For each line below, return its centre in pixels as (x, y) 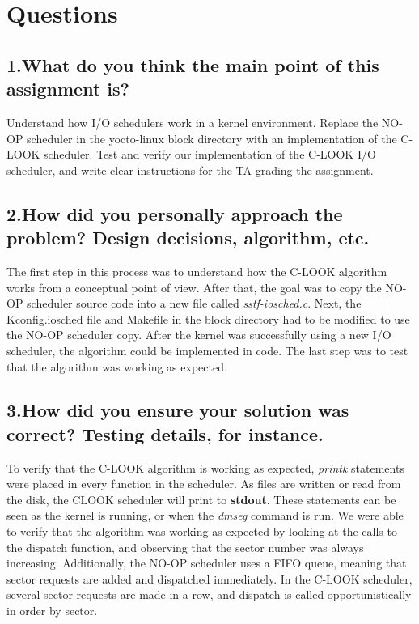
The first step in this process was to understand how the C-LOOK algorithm (197, 271)
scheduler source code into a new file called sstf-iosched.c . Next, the (194, 303)
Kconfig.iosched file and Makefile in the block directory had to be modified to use (208, 318)
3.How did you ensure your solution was (178, 410)
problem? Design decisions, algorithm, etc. (188, 238)
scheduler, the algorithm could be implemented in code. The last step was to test (207, 350)
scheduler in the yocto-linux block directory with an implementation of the (212, 138)
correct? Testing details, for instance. (165, 433)
